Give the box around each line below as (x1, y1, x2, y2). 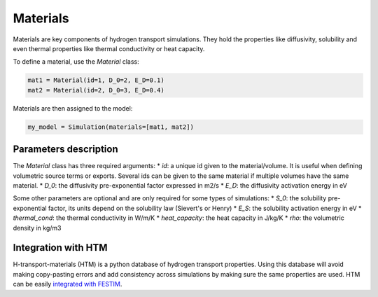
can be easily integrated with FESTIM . (13, 280, 122, 289)
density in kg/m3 (13, 223, 62, 232)
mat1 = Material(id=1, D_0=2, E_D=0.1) (27, 76, 164, 84)
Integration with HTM (13, 242, 108, 254)
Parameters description (13, 144, 118, 156)
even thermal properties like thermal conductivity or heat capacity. (13, 44, 205, 53)
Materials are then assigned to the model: (13, 104, 133, 112)
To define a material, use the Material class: (13, 57, 139, 66)
